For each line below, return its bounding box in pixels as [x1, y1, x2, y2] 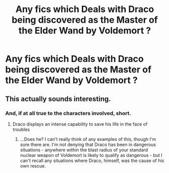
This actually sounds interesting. [5, 95, 111, 103]
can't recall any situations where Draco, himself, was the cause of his [20, 157, 164, 163]
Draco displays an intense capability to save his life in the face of [12, 121, 148, 127]
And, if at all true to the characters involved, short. [5, 110, 131, 117]
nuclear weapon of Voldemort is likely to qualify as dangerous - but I [20, 152, 162, 158]
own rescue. [20, 162, 46, 169]
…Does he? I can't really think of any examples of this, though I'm [20, 136, 156, 142]
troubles [12, 126, 30, 132]
